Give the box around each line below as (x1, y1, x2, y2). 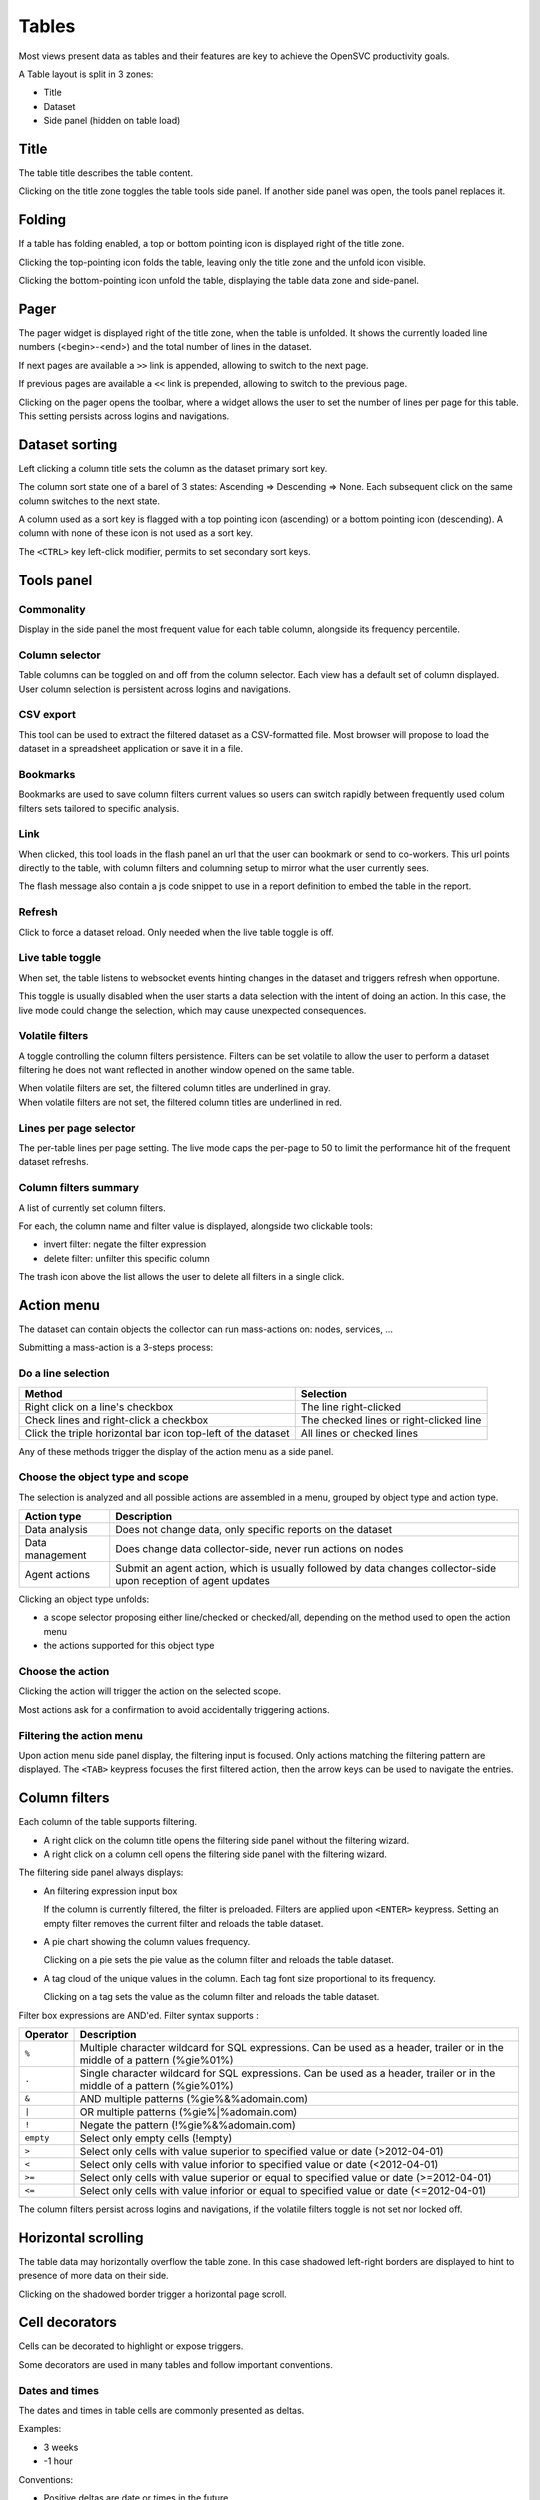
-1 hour (43, 2455, 74, 2467)
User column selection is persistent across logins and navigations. (18, 683, 292, 695)
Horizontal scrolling (18, 2229, 144, 2246)
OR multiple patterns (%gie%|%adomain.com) (79, 2105, 298, 2119)
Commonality (18, 602, 86, 616)
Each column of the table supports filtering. (18, 1816, 197, 1828)
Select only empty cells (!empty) (79, 2131, 233, 2145)
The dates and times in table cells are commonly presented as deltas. (18, 2405, 305, 2417)
